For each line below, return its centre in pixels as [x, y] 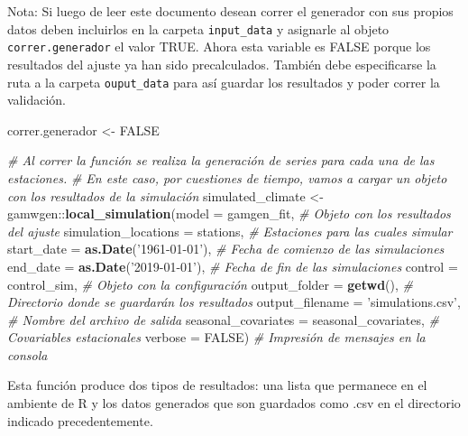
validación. [37, 100]
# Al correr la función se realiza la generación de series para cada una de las [221, 160]
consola [28, 354]
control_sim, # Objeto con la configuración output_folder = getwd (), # [210, 284]
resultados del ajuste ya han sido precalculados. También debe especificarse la [222, 64]
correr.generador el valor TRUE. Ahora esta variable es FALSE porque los [219, 46]
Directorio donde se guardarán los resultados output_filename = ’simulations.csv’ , [234, 302]
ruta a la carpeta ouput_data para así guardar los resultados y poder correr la [224, 82]
